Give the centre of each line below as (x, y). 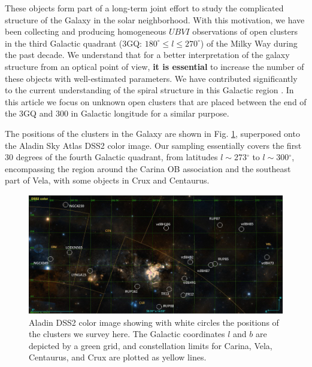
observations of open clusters (245, 31)
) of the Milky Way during (249, 43)
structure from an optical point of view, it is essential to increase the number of (155, 66)
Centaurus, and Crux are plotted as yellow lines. (118, 357)
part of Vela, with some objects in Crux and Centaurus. (107, 180)
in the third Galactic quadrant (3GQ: (73, 43)
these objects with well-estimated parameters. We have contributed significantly (151, 78)
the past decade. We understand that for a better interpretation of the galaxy (147, 55)
